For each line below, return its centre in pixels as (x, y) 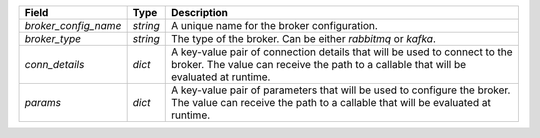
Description (200, 12)
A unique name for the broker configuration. (275, 25)
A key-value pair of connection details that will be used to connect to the (342, 52)
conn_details (54, 64)
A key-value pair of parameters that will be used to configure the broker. (341, 90)
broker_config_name (73, 25)
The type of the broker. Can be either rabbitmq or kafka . (304, 38)
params (43, 102)
